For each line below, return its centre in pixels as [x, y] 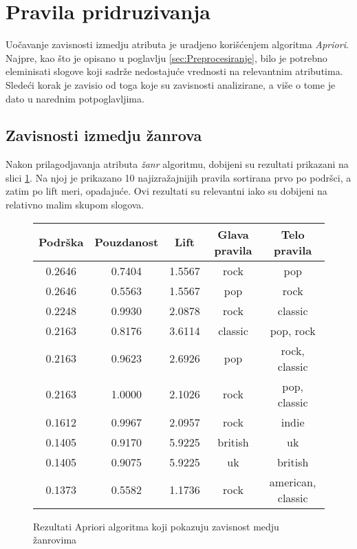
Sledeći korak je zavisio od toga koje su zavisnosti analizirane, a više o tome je [171, 84]
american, [293, 482]
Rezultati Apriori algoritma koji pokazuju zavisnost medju [156, 526]
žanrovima [55, 540]
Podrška [61, 242]
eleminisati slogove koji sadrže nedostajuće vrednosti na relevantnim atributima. [174, 71]
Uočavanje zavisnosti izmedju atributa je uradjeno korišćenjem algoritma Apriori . [177, 44]
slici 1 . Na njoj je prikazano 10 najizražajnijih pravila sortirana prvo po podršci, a [178, 177]
